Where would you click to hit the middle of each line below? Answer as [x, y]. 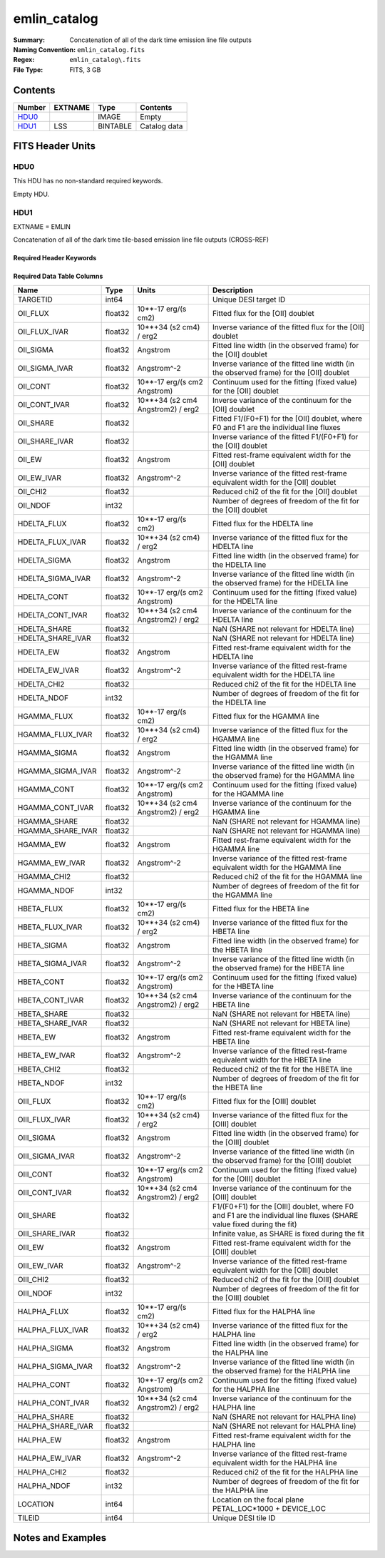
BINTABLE [114, 126]
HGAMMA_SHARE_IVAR [57, 831]
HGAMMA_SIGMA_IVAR [57, 771]
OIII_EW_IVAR [40, 1266]
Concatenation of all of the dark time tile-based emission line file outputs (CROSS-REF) [141, 240]
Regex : [24, 60]
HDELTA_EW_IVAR [48, 670]
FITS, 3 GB [85, 70]
